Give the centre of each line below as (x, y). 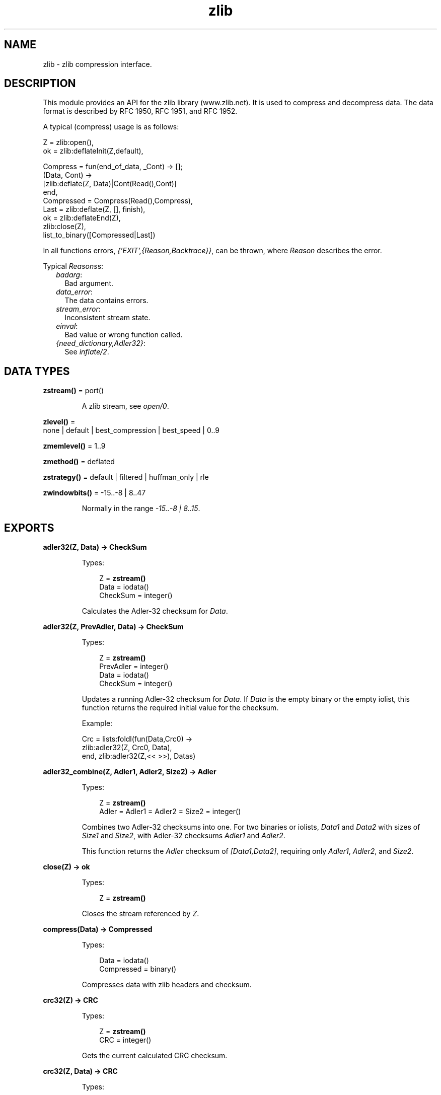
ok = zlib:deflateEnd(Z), (82, 218)
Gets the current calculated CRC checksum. (155, 1056)
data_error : (75, 292)
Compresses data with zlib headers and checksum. (167, 985)
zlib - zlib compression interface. (97, 64)
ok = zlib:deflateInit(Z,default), (93, 151)
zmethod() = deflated (79, 462)
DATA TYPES (37, 371)
